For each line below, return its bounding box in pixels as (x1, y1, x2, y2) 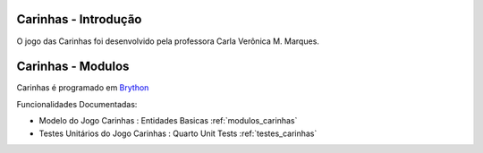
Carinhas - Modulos (16, 59, 130, 74)
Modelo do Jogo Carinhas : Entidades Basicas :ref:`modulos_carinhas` (38, 115, 298, 126)
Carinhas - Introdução (16, 12, 142, 27)
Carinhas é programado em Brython (16, 82, 149, 93)
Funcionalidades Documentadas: (16, 98, 138, 109)
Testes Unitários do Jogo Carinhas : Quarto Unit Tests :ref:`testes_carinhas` (38, 128, 318, 139)
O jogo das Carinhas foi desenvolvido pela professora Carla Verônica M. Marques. (16, 36, 319, 47)
